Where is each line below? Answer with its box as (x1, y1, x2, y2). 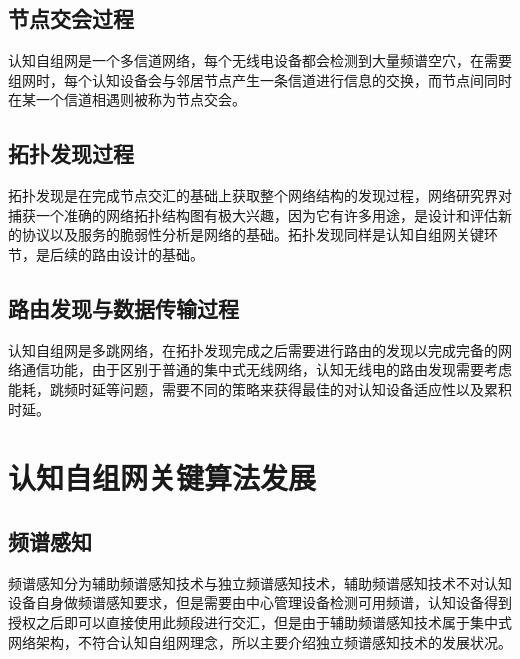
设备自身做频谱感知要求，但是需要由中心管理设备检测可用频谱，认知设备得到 (8, 592, 512, 613)
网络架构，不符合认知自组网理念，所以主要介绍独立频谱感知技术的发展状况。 (8, 631, 512, 652)
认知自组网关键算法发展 (8, 457, 317, 498)
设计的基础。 (119, 243, 204, 264)
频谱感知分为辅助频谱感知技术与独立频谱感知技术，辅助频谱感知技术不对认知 (8, 572, 512, 593)
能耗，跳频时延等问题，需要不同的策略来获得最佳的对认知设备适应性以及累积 (8, 378, 512, 399)
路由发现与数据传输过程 (8, 292, 239, 323)
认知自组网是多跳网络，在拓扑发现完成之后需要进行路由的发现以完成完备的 (8, 339, 498, 360)
